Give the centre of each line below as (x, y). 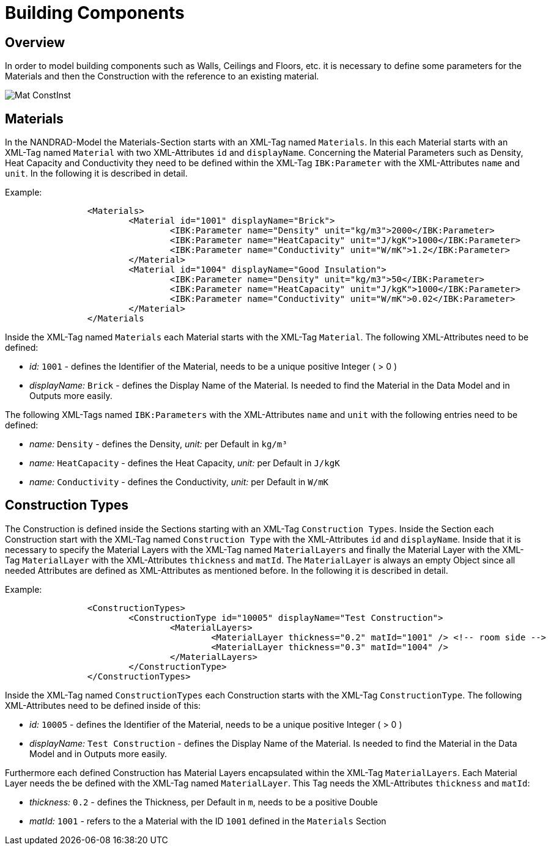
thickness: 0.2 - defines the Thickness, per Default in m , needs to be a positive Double (204, 802)
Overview (35, 42)
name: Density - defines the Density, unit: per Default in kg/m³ (158, 444)
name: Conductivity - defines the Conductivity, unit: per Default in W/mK (179, 482)
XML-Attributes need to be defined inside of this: (103, 705)
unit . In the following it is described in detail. (96, 174)
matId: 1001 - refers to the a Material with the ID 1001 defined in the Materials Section (208, 821)
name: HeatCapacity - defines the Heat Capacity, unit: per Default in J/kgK (185, 463)
